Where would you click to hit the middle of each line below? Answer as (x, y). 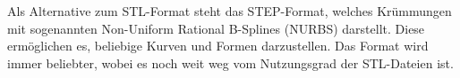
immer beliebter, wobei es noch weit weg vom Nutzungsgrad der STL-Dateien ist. (230, 62)
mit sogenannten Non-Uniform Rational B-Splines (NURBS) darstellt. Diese (216, 28)
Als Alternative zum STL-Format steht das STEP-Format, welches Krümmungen (230, 11)
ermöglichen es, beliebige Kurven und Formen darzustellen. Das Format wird (218, 46)
